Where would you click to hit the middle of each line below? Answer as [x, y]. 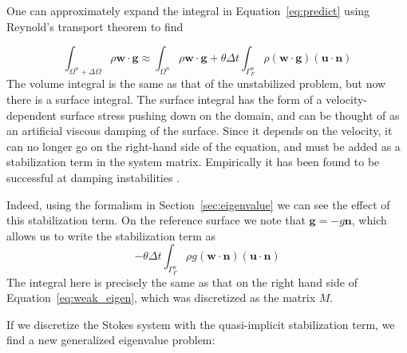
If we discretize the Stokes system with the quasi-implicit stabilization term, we [201, 324]
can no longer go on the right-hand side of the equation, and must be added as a [203, 146]
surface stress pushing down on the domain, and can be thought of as [230, 115]
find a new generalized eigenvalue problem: [111, 340]
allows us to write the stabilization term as [111, 235]
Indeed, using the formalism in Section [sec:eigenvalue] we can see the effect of [198, 204]
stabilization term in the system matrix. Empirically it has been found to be [193, 162]
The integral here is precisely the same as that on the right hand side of [182, 282]
